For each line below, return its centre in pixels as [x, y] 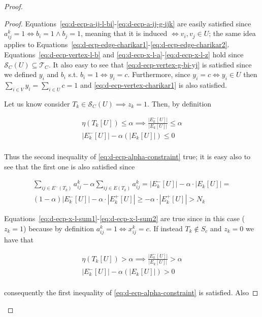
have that [19, 239]
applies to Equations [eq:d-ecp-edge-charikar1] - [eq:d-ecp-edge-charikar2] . [117, 44]
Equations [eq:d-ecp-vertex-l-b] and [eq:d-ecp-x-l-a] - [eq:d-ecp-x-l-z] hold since [124, 54]
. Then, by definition [179, 103]
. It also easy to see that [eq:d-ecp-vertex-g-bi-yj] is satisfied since [150, 64]
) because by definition [59, 228]
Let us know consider [37, 103]
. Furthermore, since [159, 74]
